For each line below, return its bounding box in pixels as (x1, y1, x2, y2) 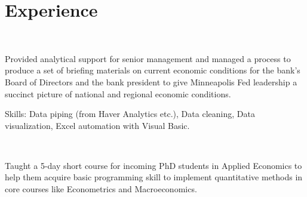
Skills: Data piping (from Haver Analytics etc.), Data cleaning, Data (5, 107, 255, 120)
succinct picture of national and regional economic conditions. (5, 87, 231, 100)
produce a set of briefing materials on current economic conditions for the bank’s (5, 64, 300, 76)
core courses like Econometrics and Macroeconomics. (5, 183, 197, 195)
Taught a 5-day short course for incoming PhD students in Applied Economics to (5, 159, 302, 171)
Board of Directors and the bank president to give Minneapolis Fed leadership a (5, 75, 297, 88)
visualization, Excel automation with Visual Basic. (5, 119, 190, 131)
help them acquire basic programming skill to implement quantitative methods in (5, 171, 303, 183)
